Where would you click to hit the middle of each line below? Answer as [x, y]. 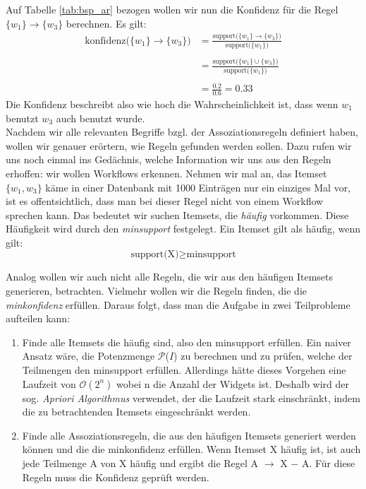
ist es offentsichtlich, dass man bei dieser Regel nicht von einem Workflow [165, 201]
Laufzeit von [49, 383]
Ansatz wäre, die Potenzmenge [89, 356]
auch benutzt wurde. [100, 118]
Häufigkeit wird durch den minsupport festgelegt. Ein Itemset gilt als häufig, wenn [183, 229]
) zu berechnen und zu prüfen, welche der [263, 356]
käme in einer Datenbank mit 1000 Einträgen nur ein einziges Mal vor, [198, 187]
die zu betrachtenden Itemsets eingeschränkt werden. [136, 412]
